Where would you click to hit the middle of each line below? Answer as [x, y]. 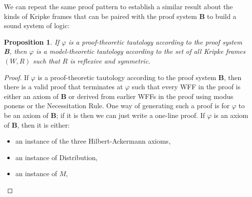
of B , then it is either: [37, 124]
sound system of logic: [37, 25]
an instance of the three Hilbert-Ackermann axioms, [93, 141]
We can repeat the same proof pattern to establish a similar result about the [118, 6]
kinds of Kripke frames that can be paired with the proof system [100, 16]
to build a [222, 16]
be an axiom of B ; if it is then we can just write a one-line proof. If [105, 115]
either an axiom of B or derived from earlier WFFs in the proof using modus [119, 96]
